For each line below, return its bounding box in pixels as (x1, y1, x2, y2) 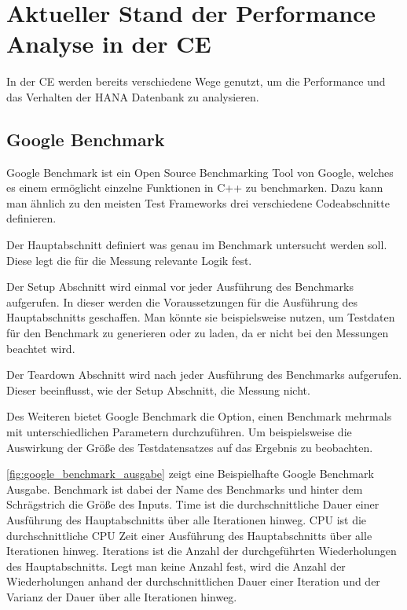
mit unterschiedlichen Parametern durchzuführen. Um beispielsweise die (6, 424, 352, 440)
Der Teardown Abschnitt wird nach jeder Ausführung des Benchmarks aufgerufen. (6, 366, 402, 383)
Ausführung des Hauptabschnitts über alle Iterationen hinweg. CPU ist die (6, 511, 367, 527)
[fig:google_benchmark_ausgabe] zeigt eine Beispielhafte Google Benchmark (6, 465, 374, 482)
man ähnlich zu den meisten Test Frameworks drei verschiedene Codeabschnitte (6, 194, 390, 211)
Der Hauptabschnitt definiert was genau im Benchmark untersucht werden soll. (6, 237, 387, 253)
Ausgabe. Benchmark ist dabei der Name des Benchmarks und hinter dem (6, 480, 363, 497)
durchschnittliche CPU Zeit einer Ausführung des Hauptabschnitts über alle (6, 527, 372, 543)
